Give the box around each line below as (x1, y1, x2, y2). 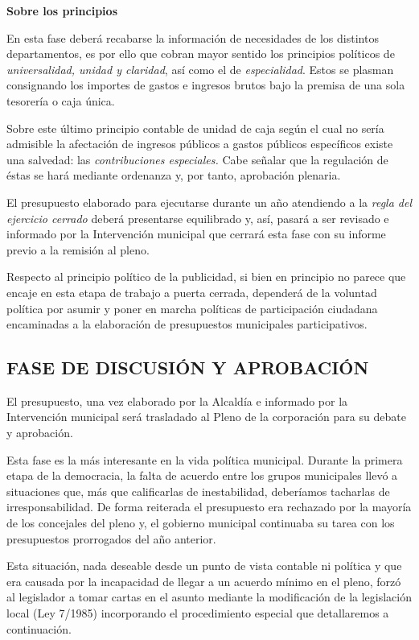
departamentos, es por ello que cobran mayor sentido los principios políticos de (6, 45, 395, 62)
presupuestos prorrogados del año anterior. (6, 530, 216, 547)
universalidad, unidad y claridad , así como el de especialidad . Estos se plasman (6, 60, 394, 77)
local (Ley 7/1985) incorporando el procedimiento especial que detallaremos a (6, 605, 389, 621)
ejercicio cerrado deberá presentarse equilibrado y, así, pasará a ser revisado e (6, 209, 389, 226)
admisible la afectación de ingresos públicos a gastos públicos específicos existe (6, 135, 393, 152)
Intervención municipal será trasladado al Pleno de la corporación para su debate (6, 408, 406, 425)
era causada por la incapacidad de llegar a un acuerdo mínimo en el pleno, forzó (6, 572, 401, 589)
